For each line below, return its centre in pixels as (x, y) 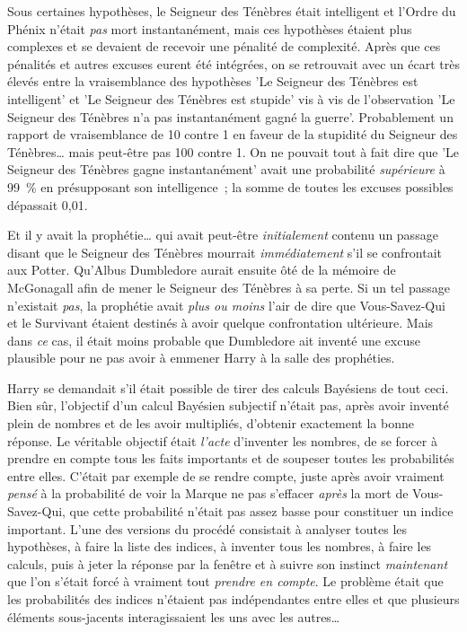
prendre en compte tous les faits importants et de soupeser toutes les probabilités (231, 458)
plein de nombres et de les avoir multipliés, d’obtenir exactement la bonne (211, 423)
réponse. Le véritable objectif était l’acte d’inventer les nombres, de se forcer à (222, 440)
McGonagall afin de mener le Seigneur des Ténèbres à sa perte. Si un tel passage (229, 287)
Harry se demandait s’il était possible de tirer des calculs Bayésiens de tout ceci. (228, 387)
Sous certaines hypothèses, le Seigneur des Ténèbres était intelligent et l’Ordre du (232, 11)
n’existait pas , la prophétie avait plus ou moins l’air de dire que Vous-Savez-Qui (226, 305)
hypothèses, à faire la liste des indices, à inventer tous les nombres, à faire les (220, 546)
